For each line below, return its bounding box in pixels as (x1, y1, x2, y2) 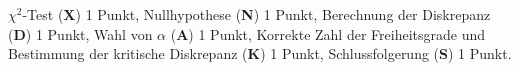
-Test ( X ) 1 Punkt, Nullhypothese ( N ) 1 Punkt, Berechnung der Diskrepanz (22, 4, 491, 24)
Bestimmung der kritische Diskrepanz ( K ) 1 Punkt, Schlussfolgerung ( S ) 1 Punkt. (8, 43, 512, 64)
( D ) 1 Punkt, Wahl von (8, 23, 153, 44)
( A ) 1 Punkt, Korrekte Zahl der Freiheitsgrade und (170, 23, 485, 44)
